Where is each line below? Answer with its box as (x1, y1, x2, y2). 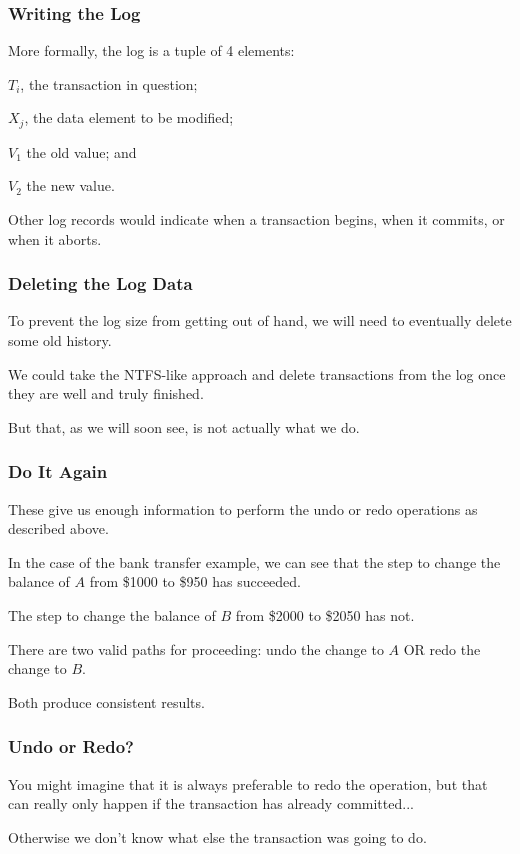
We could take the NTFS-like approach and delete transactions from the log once (8, 363, 506, 384)
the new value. (26, 175, 115, 196)
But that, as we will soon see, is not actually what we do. (8, 416, 360, 437)
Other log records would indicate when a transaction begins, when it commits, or (8, 209, 505, 230)
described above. (8, 518, 109, 539)
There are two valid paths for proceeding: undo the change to (8, 638, 384, 659)
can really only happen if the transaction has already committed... (8, 793, 414, 814)
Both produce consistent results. (8, 691, 205, 712)
